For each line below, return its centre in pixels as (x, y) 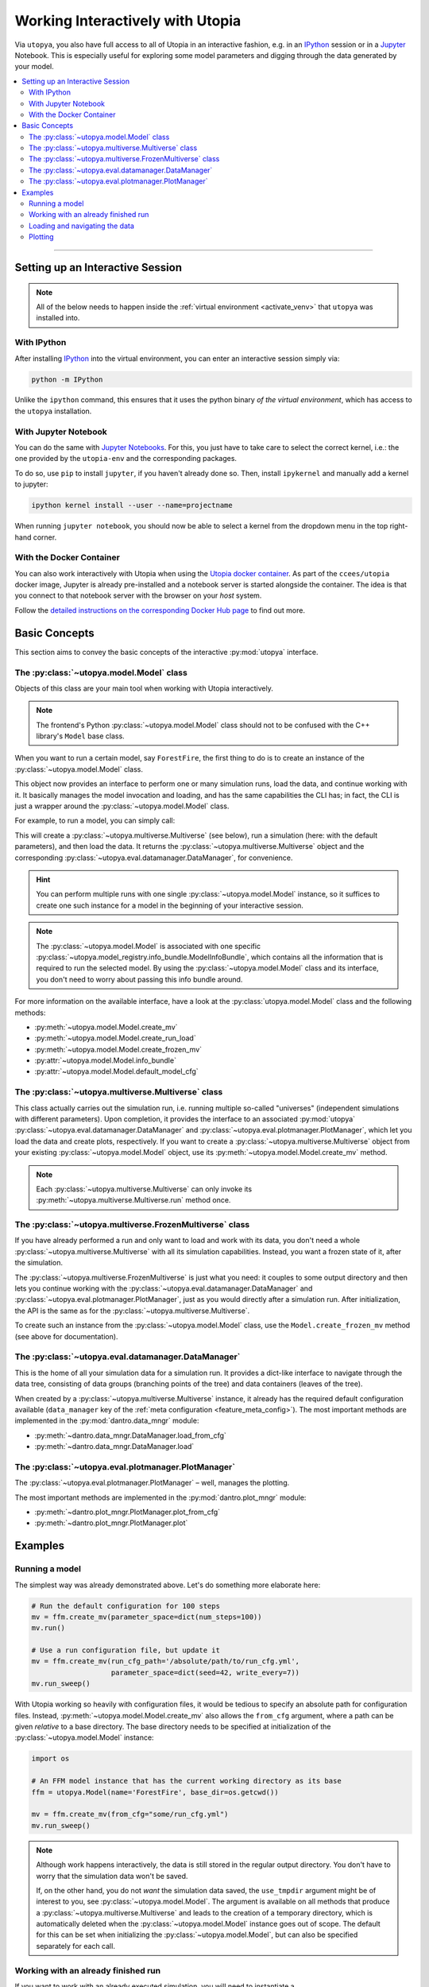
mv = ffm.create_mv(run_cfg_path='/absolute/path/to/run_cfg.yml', (166, 1662)
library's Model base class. (80, 736)
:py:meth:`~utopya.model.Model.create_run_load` (115, 1038)
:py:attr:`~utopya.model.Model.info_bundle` (105, 1060)
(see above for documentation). (66, 1336)
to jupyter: (31, 484)
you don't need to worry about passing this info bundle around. (139, 979)
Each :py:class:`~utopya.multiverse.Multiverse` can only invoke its (144, 1189)
